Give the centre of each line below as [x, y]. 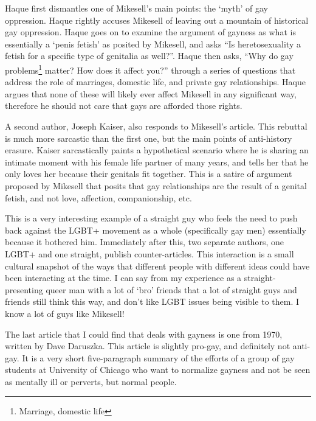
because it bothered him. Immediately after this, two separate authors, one [144, 242]
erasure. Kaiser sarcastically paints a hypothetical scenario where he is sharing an [157, 150]
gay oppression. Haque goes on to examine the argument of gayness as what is [150, 32]
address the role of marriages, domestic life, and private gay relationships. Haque [155, 82]
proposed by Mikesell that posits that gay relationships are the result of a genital [156, 185]
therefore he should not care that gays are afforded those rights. [124, 106]
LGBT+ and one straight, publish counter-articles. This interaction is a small [149, 253]
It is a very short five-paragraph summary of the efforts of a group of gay [158, 357]
